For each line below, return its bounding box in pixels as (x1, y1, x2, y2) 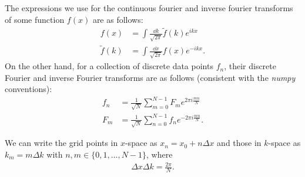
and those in (217, 137, 262, 149)
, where (146, 148, 173, 160)
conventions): (5, 83, 52, 95)
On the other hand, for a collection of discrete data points (5, 60, 213, 72)
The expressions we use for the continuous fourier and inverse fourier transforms (5, 2, 293, 13)
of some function (5, 13, 65, 25)
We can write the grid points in (5, 137, 118, 149)
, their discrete (224, 60, 276, 72)
